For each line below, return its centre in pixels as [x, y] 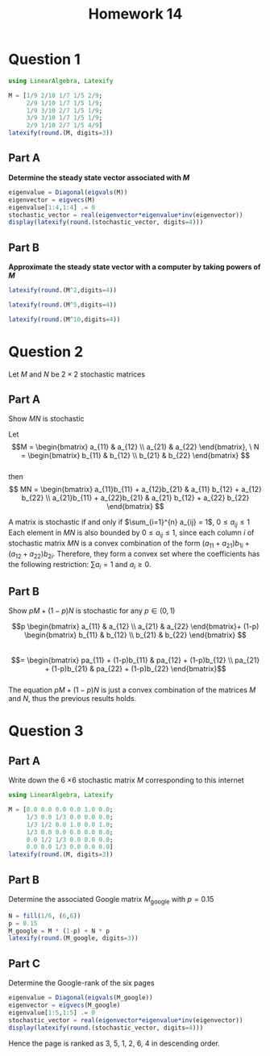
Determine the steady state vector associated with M [99, 177]
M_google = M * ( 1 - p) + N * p [59, 931]
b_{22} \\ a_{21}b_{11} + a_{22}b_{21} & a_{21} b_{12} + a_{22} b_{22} [135, 498]
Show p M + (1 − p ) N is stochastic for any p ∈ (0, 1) [92, 611]
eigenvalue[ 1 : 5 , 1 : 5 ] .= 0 [52, 1012]
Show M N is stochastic [46, 419]
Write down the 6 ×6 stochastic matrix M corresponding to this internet [126, 780]
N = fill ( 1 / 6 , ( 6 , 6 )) [45, 916]
